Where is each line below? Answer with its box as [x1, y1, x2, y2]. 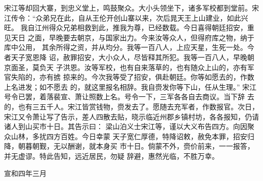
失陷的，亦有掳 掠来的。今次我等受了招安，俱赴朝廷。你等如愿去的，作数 [11, 72, 254, 82]
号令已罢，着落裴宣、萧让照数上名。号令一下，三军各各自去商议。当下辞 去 [4, 91, 254, 102]
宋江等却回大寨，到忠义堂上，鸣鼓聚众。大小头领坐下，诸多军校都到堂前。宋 [4, 3, 259, 13]
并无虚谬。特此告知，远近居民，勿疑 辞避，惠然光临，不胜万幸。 [4, 150, 219, 161]
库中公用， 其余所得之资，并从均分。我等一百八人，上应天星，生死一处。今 [4, 42, 254, 52]
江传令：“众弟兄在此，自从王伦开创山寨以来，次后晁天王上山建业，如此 [4, 12, 241, 23]
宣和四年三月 [4, 167, 47, 178]
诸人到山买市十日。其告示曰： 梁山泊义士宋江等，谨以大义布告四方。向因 [4, 121, 247, 132]
